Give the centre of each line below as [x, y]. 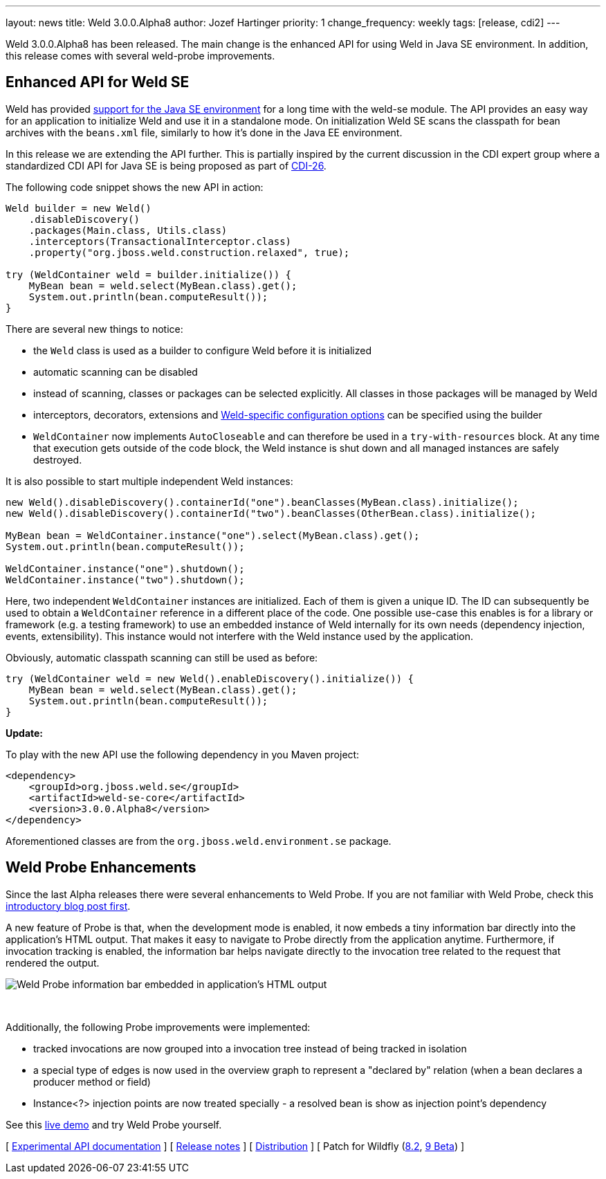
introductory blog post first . [68, 906]
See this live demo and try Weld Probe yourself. [114, 1124]
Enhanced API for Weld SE [98, 82]
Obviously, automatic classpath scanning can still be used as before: [162, 657]
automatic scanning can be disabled [116, 372]
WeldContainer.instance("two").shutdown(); [125, 579]
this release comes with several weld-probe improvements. [140, 56]
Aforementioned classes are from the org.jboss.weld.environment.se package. [199, 841]
